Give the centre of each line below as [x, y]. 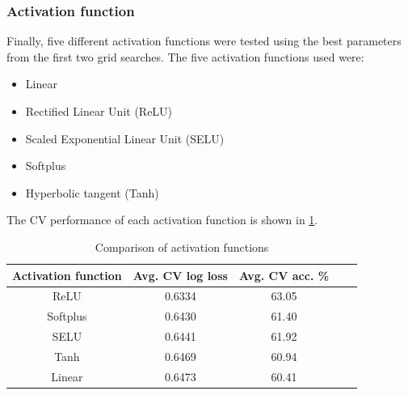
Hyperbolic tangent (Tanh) [92, 192]
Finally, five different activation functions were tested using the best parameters [204, 41]
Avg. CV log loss [180, 275]
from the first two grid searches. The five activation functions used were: [185, 56]
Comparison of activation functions [182, 246]
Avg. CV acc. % [284, 275]
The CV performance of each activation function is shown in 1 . [162, 220]
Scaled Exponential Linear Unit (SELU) [125, 138]
